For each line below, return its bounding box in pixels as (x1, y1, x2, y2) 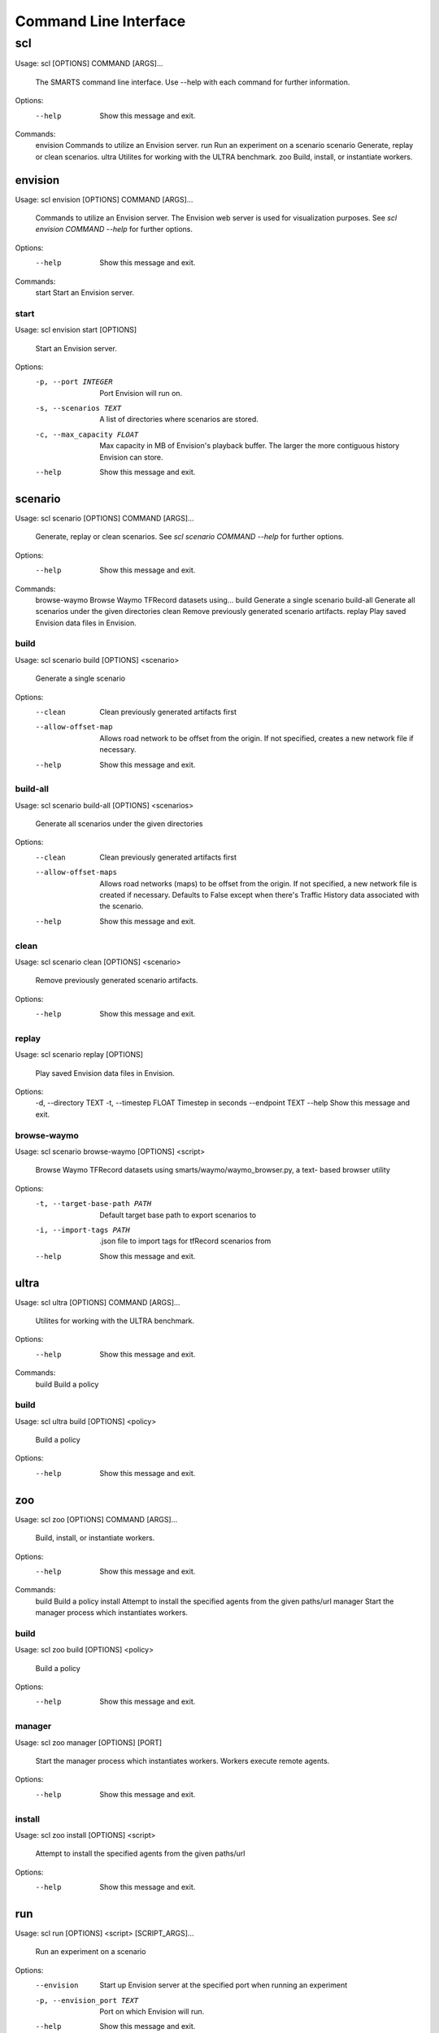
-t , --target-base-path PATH (35, 1199, 152, 1208)
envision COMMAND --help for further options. (35, 224, 193, 234)
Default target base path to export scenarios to (99, 1210, 256, 1220)
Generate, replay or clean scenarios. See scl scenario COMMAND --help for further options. (35, 532, 345, 542)
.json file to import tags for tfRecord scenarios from (99, 1236, 272, 1246)
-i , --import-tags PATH (35, 1225, 130, 1234)
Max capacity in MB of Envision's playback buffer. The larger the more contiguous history (99, 441, 400, 451)
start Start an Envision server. (35, 287, 134, 297)
